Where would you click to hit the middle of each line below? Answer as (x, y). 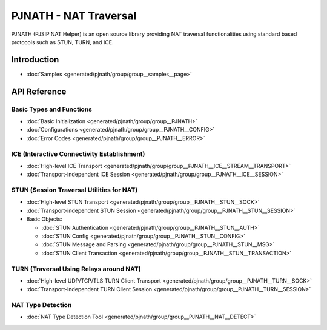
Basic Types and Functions (51, 109)
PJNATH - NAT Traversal (74, 16)
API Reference (39, 91)
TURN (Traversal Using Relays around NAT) (76, 269)
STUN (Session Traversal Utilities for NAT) (74, 190)
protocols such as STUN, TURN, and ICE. (62, 42)
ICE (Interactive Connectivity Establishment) (78, 153)
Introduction (35, 60)
